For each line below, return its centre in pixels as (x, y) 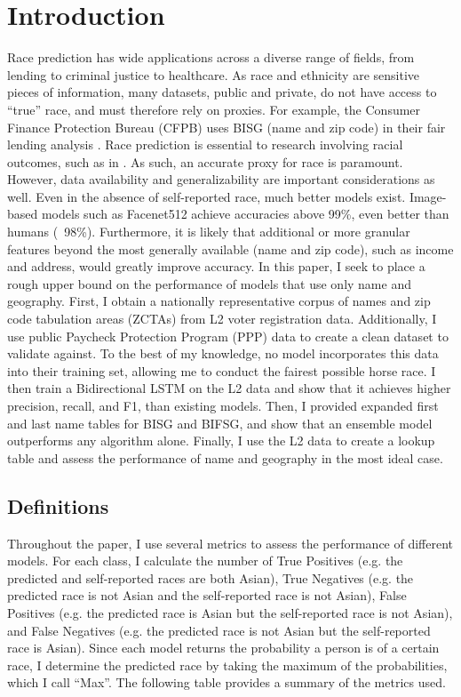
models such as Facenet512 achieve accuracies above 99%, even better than (245, 214)
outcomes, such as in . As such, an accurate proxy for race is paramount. (205, 161)
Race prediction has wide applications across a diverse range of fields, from (211, 57)
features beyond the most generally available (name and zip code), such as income (230, 248)
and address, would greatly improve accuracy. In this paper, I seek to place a (216, 266)
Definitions (58, 505)
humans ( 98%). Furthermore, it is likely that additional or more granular (209, 232)
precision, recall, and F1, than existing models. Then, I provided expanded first (223, 405)
